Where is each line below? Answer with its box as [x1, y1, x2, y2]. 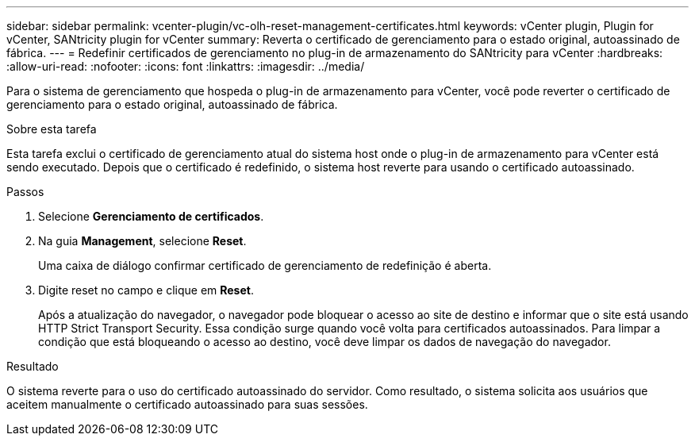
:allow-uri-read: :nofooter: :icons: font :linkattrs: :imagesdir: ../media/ [6, 60, 365, 73]
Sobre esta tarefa [6, 122, 97, 136]
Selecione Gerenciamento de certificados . [38, 209, 264, 223]
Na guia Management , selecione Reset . [38, 234, 247, 248]
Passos [6, 185, 44, 198]
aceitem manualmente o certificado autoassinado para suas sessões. [6, 398, 368, 411]
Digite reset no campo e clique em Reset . [38, 283, 254, 297]
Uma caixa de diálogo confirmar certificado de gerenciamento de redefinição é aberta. [38, 259, 492, 272]
